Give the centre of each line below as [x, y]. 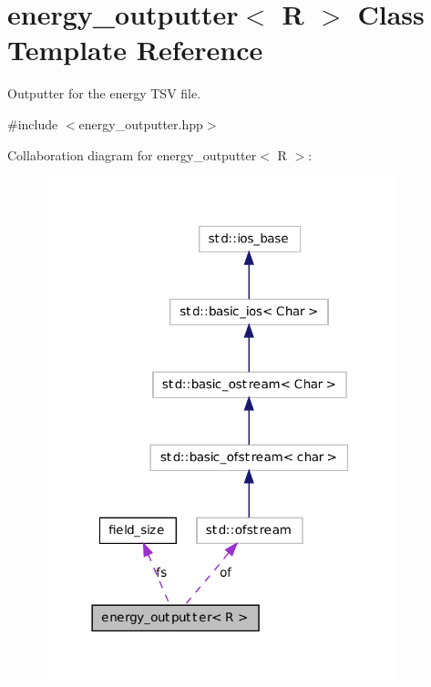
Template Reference [135, 50]
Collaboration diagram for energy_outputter [132, 154]
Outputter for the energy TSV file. [104, 93]
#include [33, 123]
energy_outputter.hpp [141, 123]
